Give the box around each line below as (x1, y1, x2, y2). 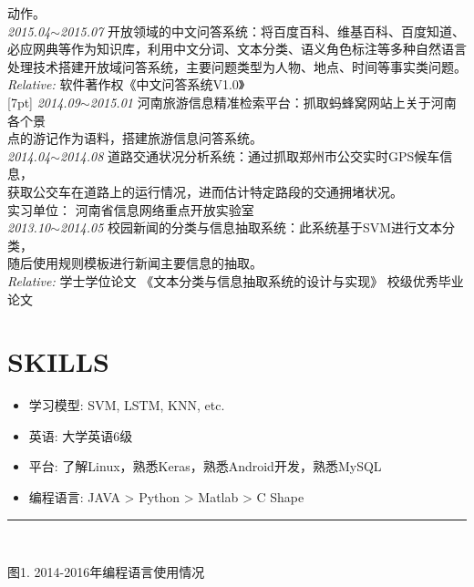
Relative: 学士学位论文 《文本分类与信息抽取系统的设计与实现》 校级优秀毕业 (7, 271, 464, 290)
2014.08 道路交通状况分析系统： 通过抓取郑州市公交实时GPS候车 (60, 146, 440, 165)
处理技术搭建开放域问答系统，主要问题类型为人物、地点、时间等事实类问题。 (7, 57, 467, 76)
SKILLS (7, 343, 109, 380)
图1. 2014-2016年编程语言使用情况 (7, 562, 205, 582)
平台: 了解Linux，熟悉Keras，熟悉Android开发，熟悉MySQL (28, 457, 382, 476)
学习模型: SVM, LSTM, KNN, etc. (28, 396, 225, 415)
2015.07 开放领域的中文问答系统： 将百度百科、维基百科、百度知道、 (60, 21, 465, 40)
